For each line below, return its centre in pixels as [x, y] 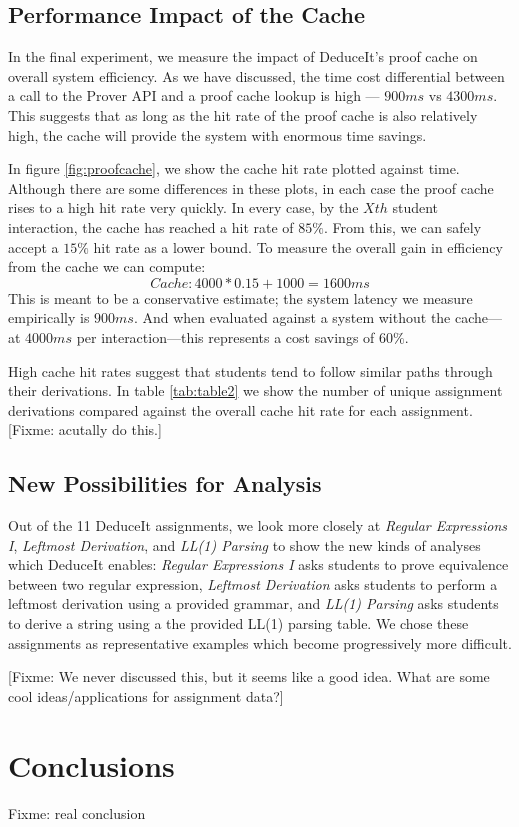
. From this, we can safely [402, 226]
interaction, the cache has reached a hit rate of [151, 226]
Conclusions [91, 764]
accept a [33, 246]
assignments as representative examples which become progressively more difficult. [260, 642]
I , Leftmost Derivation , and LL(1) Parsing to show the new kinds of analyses [244, 544]
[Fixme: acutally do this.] [85, 429]
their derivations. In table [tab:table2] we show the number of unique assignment [255, 390]
